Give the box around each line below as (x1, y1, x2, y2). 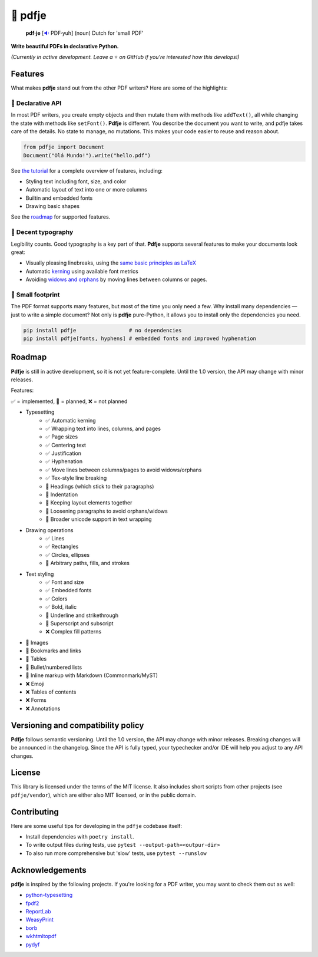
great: (11, 249, 26, 256)
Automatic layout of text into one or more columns (25, 186, 147, 193)
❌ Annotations (25, 705, 61, 712)
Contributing (11, 807, 59, 817)
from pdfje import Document (23, 144, 104, 150)
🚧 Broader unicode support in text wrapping (45, 516, 153, 523)
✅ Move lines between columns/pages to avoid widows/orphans (45, 466, 202, 473)
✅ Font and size (45, 578, 84, 586)
